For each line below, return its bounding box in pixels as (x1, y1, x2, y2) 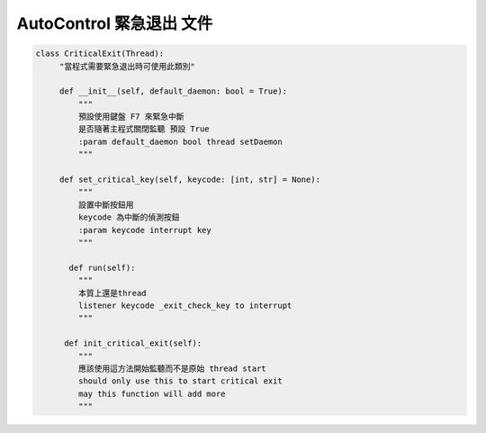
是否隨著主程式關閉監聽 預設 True (77, 124, 211, 134)
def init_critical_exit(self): (64, 338, 202, 348)
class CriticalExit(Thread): (35, 49, 165, 59)
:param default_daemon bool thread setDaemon (77, 136, 283, 147)
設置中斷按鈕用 (77, 199, 134, 210)
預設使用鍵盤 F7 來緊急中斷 (77, 112, 184, 122)
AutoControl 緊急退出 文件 (16, 14, 213, 33)
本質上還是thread (77, 288, 148, 298)
